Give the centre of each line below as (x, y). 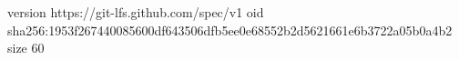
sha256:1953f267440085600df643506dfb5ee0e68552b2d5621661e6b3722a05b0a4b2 (230, 30)
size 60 (26, 48)
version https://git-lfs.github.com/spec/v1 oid (136, 12)
